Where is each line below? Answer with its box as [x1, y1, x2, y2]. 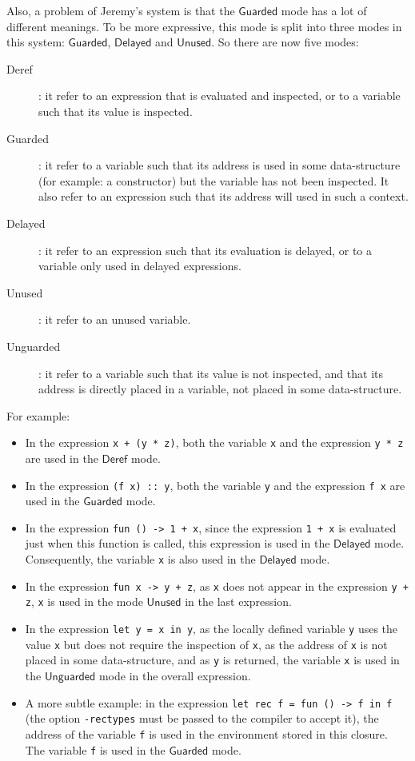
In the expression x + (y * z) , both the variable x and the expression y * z [25, 434, 404, 451]
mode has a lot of [281, 2, 367, 18]
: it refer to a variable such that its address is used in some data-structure [38, 157, 401, 173]
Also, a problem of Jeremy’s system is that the [6, 2, 235, 18]
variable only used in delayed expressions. [38, 257, 241, 274]
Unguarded [6, 337, 61, 354]
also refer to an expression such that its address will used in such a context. [38, 188, 409, 205]
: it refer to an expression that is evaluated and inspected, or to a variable [38, 87, 401, 104]
